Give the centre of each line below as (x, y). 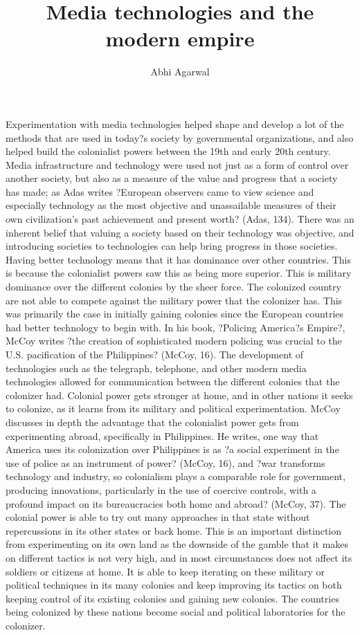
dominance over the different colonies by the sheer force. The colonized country (173, 287)
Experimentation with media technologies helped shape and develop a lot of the (175, 123)
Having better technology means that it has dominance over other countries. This (178, 259)
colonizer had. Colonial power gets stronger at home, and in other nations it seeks (179, 395)
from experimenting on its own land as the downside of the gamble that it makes (177, 544)
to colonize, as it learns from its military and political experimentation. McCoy (173, 408)
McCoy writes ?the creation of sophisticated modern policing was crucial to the (174, 341)
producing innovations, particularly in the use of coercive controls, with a (161, 489)
